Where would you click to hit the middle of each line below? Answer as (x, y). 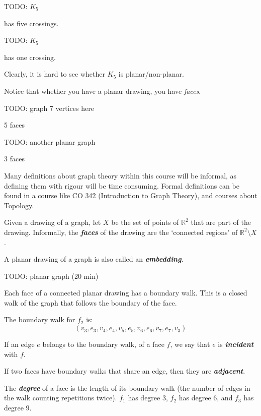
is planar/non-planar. (151, 74)
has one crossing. (30, 57)
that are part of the (221, 222)
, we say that (190, 344)
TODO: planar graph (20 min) (51, 276)
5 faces (14, 125)
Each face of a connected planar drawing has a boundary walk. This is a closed (126, 293)
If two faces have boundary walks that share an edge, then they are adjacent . (125, 371)
